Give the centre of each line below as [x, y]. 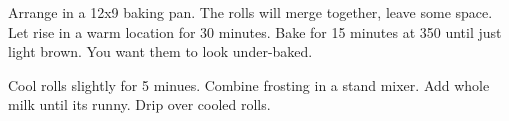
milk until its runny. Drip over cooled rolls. [139, 104]
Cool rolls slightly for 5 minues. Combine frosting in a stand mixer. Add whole [249, 84]
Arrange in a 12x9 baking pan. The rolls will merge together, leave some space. [250, 12]
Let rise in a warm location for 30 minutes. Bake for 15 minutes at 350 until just [255, 31]
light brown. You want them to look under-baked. [160, 51]
